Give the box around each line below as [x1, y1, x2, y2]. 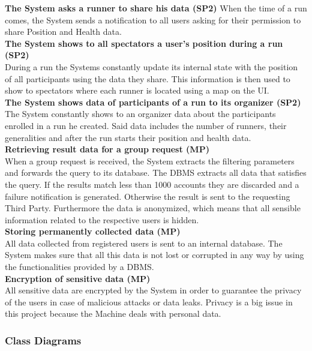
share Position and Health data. [5, 25, 122, 38]
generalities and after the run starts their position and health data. [5, 131, 251, 143]
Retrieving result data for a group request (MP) [5, 143, 209, 155]
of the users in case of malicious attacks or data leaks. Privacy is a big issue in [5, 295, 293, 308]
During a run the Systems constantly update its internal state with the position [5, 60, 298, 73]
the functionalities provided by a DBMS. [5, 260, 154, 273]
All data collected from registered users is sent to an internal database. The [5, 236, 283, 249]
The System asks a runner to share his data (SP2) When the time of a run [5, 2, 307, 14]
